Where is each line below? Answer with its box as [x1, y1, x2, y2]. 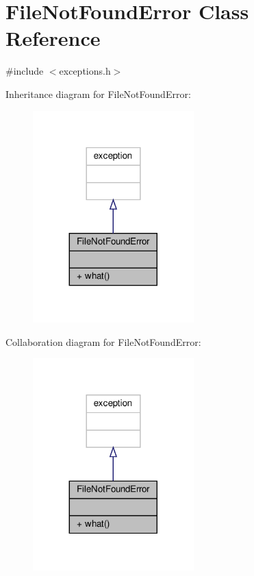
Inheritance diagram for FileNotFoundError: [5, 86, 191, 101]
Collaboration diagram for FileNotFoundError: [5, 334, 201, 349]
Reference [5, 24, 101, 52]
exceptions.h [59, 64, 111, 78]
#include [5, 64, 44, 78]
